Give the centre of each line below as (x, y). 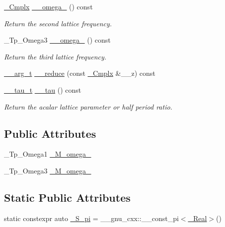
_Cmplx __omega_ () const (48, 6)
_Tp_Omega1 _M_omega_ (48, 154)
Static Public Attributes (67, 197)
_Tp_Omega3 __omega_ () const (57, 40)
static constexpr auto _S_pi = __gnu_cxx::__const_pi (91, 218)
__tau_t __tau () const (43, 89)
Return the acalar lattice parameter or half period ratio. (88, 106)
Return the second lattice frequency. (58, 23)
